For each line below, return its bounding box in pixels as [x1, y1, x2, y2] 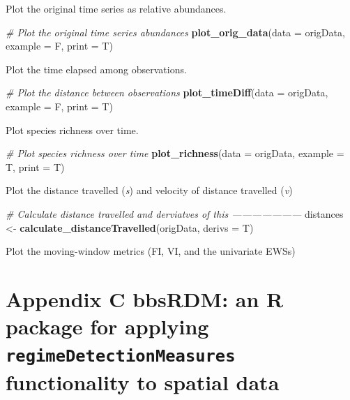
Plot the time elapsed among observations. [6, 61, 187, 76]
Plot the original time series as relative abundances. [6, 1, 227, 15]
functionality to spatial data [6, 367, 280, 396]
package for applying [6, 312, 209, 341]
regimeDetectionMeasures [6, 346, 236, 366]
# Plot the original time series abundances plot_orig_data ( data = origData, [6, 24, 345, 39]
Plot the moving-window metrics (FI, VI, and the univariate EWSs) [6, 244, 296, 258]
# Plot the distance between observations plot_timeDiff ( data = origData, [6, 85, 328, 100]
